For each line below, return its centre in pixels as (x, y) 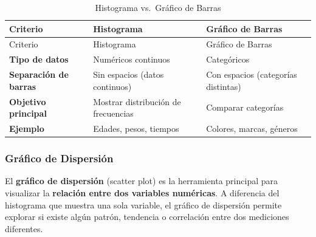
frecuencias (113, 113)
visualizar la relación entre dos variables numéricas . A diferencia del (142, 192)
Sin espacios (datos (129, 74)
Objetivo (28, 101)
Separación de (39, 74)
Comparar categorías (245, 107)
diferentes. (24, 228)
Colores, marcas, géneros (252, 128)
